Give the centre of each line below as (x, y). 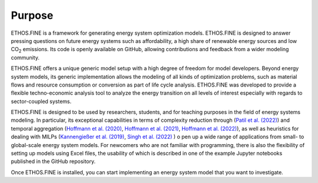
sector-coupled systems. (41, 101)
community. (25, 57)
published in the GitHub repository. (53, 161)
